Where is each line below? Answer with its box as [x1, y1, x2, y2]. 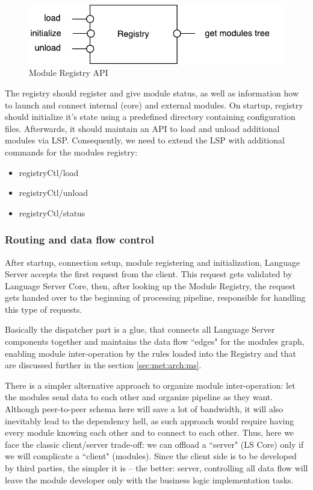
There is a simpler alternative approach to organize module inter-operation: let [5, 378, 296, 391]
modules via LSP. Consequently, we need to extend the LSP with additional [5, 134, 285, 146]
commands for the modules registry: [5, 145, 138, 158]
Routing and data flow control [5, 232, 154, 247]
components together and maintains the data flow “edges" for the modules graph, [5, 335, 305, 348]
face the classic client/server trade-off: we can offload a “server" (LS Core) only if [5, 438, 304, 450]
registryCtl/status [19, 206, 85, 219]
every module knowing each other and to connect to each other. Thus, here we [5, 426, 294, 439]
